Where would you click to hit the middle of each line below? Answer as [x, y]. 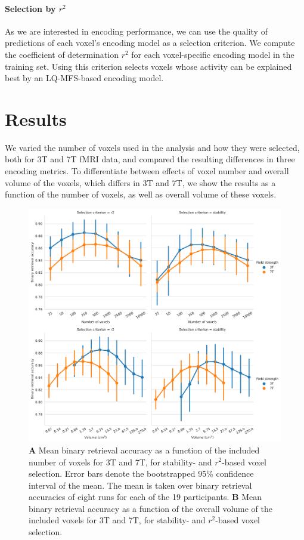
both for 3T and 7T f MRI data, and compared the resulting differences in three [150, 159]
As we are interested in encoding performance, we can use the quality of [136, 31]
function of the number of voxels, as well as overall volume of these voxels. [141, 194]
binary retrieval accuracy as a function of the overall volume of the [151, 508]
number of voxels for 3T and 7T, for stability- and [120, 462]
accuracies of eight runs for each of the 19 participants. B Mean [145, 497]
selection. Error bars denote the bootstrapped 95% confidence [141, 473]
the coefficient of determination [62, 54]
